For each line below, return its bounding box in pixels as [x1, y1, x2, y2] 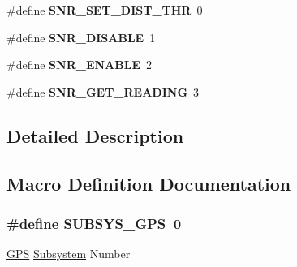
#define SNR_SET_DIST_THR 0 [6, 2, 203, 18]
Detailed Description [6, 123, 184, 148]
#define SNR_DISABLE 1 [6, 28, 156, 45]
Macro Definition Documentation [6, 170, 291, 196]
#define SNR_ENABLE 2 [6, 56, 152, 73]
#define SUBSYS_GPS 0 [6, 213, 182, 233]
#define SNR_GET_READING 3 [6, 83, 200, 100]
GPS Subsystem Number [6, 245, 131, 262]
